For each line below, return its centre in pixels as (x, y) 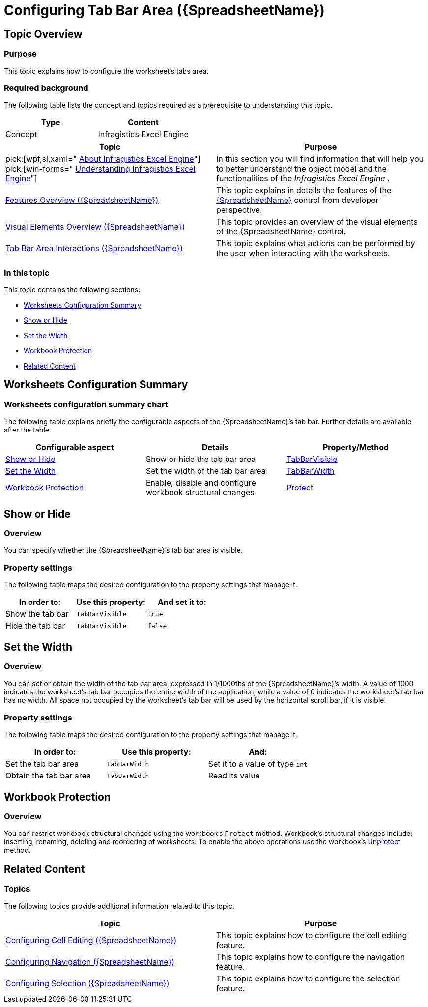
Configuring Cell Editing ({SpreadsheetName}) (91, 940)
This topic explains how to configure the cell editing (312, 935)
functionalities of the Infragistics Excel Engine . (303, 179)
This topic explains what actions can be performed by (316, 244)
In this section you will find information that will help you (320, 159)
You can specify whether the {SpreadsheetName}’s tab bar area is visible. (123, 550)
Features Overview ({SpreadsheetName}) (82, 200)
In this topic (27, 273)
